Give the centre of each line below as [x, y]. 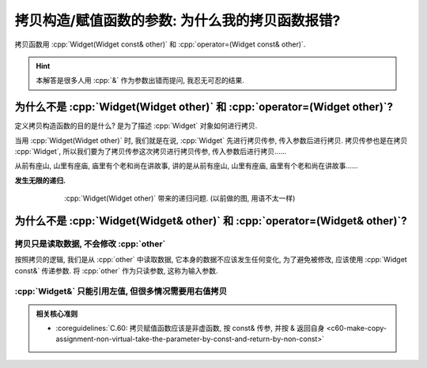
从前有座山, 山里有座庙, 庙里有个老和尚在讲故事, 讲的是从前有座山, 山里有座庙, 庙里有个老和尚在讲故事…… [187, 166]
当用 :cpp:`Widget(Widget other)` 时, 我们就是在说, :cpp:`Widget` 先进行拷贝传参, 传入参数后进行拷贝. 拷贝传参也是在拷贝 [211, 140]
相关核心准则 [57, 314]
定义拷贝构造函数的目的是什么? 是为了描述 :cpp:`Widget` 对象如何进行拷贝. [136, 126]
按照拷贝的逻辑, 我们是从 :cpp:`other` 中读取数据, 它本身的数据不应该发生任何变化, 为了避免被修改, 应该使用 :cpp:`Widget [211, 260]
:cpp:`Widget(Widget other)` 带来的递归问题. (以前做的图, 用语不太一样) [180, 198]
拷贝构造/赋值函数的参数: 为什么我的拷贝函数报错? [178, 21]
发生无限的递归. [40, 180]
